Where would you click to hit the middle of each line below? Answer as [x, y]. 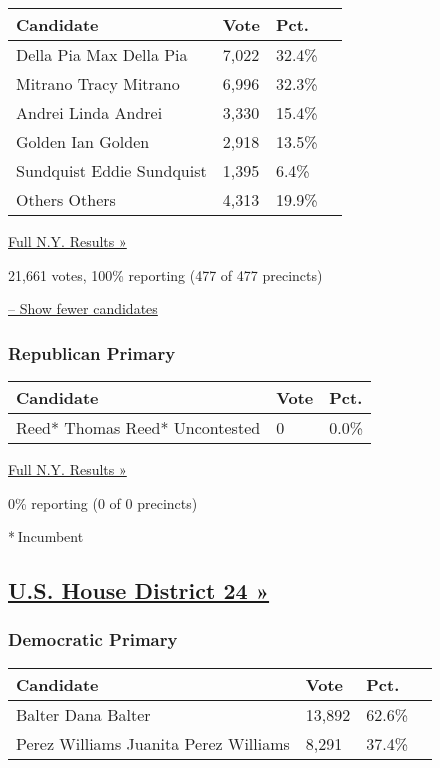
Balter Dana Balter [83, 714]
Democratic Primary [93, 639]
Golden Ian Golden [83, 141]
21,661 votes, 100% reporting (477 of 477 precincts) [165, 274]
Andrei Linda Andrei [89, 112]
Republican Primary [92, 352]
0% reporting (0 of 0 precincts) [103, 502]
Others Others [66, 199]
